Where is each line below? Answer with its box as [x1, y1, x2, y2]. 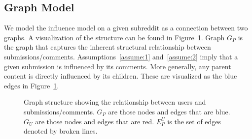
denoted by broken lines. [24, 126, 98, 136]
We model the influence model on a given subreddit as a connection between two [4, 23, 248, 33]
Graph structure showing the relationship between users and [24, 97, 206, 107]
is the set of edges [167, 116, 221, 126]
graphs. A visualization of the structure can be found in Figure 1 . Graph [4, 32, 225, 42]
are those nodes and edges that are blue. [108, 106, 230, 116]
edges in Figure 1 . [4, 80, 59, 90]
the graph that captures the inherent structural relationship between [4, 42, 211, 52]
